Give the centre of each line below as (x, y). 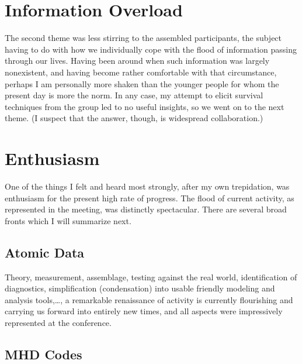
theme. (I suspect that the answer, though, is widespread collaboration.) (134, 118)
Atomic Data (45, 252)
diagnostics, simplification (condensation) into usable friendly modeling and (140, 288)
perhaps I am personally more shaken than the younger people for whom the (142, 83)
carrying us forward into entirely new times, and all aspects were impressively (144, 311)
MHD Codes (44, 354)
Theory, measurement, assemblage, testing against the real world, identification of (151, 277)
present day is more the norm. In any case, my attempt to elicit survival (134, 95)
